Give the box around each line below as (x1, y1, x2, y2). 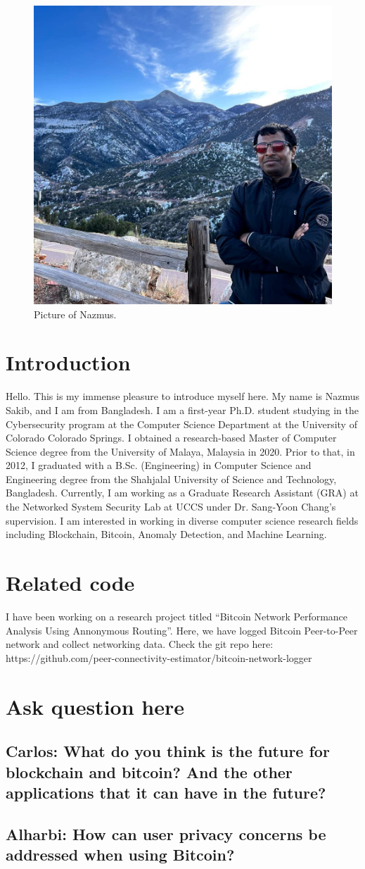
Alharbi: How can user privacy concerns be (6, 823, 326, 844)
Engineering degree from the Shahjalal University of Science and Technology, (6, 471, 337, 486)
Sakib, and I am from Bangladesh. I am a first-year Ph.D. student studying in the (6, 402, 359, 417)
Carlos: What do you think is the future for (6, 740, 330, 762)
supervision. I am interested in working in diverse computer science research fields (6, 513, 359, 527)
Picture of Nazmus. (34, 306, 117, 321)
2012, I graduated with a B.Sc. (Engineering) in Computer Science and (6, 458, 312, 473)
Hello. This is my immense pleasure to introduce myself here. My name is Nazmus (6, 389, 360, 404)
